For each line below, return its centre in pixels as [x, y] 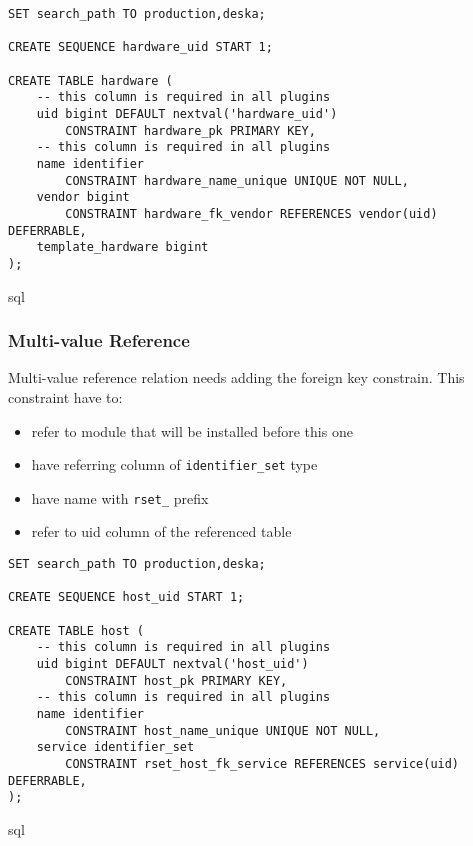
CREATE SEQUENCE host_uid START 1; [126, 597]
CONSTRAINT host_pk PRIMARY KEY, [176, 680]
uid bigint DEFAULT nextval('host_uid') [172, 663]
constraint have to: [65, 396]
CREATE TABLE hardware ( [90, 80]
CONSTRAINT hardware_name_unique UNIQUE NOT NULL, [237, 180]
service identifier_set [115, 747]
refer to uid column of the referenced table [161, 531]
